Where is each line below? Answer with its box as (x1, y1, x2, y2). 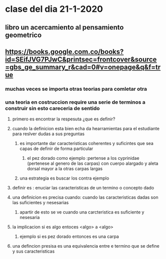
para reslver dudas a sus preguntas (12, 131, 85, 137)
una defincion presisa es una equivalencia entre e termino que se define (12, 243, 160, 249)
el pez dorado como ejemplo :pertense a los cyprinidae (27, 155, 140, 161)
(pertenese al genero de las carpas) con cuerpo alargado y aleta (27, 160, 159, 166)
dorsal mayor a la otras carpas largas (27, 166, 103, 172)
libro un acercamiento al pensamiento (5, 23, 124, 32)
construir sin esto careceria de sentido (5, 105, 100, 111)
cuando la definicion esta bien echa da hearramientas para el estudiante (12, 126, 160, 132)
